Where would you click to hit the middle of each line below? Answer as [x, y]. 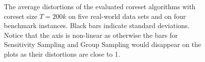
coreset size [21, 16]
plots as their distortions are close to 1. [62, 54]
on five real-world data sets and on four [127, 16]
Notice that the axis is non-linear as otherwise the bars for [91, 35]
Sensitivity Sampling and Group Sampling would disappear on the [103, 44]
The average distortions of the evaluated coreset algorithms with [100, 6]
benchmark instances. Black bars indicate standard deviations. [97, 25]
